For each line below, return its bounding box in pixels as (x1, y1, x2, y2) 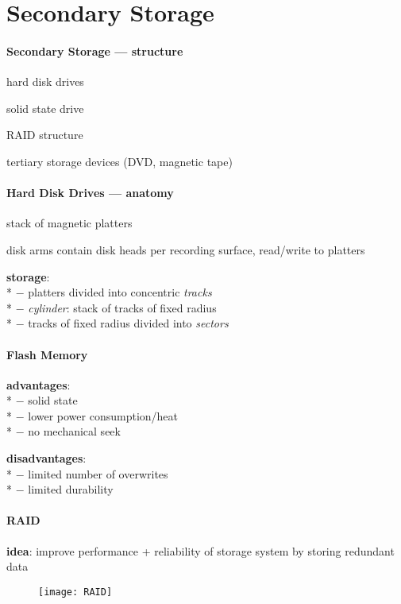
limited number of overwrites (28, 465, 168, 482)
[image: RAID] (38, 586, 113, 598)
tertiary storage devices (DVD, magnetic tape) (6, 153, 233, 169)
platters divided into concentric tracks (28, 284, 212, 300)
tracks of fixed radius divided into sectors (28, 315, 229, 331)
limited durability (28, 481, 114, 498)
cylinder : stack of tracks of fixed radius (28, 299, 217, 316)
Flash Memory (6, 346, 88, 362)
